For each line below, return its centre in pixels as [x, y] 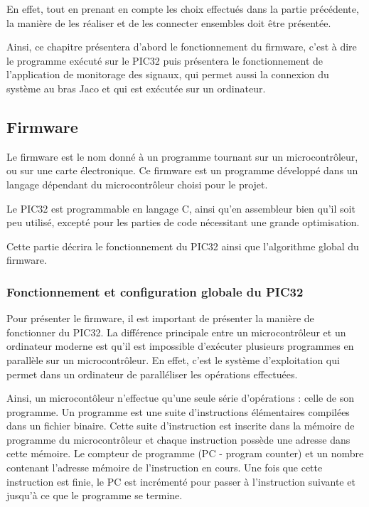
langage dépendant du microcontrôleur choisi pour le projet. [137, 184]
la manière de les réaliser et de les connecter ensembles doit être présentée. [169, 22]
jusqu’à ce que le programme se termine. [95, 495]
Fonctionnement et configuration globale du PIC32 [155, 291]
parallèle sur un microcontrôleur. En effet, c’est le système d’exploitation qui [173, 359]
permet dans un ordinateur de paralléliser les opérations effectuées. [152, 374]
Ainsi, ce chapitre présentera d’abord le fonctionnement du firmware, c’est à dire [182, 47]
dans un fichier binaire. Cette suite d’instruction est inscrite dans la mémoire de [181, 426]
